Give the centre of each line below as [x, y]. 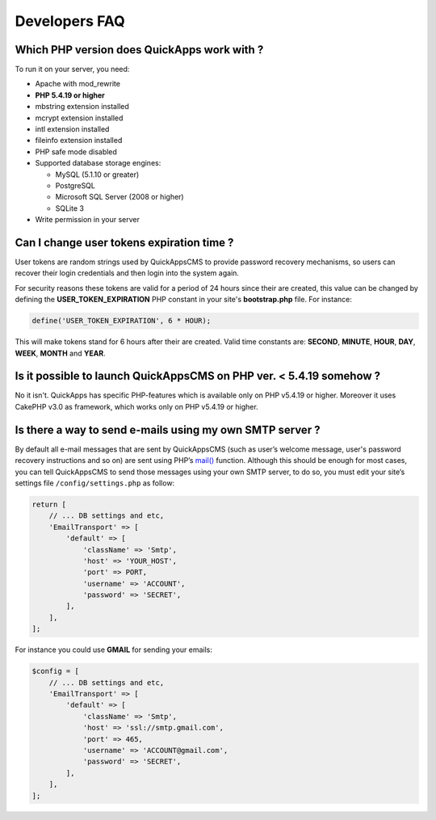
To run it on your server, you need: [72, 69]
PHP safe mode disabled [76, 151]
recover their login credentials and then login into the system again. [127, 273]
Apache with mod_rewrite [78, 84]
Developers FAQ [70, 21]
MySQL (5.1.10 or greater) [97, 175]
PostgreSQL [75, 185]
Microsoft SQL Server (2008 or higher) [120, 197]
